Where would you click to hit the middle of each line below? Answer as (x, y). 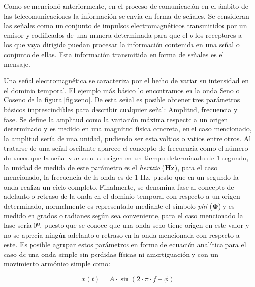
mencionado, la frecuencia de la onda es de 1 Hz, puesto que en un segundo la (121, 177)
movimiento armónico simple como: (57, 264)
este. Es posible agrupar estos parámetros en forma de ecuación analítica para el (125, 244)
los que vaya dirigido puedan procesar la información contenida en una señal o (122, 45)
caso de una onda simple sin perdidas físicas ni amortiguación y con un (111, 254)
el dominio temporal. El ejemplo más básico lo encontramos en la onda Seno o (122, 90)
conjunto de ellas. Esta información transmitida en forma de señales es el (114, 54)
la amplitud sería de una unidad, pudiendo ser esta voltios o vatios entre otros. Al (127, 138)
